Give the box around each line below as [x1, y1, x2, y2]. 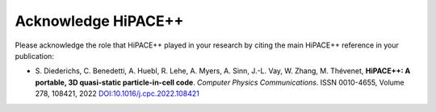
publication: [15, 51, 54, 60]
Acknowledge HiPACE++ [15, 12, 184, 30]
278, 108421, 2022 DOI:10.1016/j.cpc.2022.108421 [35, 89, 199, 98]
